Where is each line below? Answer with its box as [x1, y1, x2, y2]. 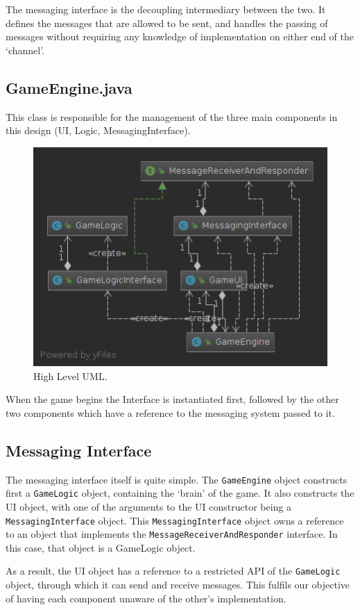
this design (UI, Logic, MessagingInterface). [6, 123, 191, 138]
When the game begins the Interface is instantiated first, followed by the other [6, 392, 339, 406]
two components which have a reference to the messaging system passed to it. [6, 405, 335, 420]
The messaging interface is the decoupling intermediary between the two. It [6, 2, 326, 16]
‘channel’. [6, 42, 45, 57]
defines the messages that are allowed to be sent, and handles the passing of [6, 15, 328, 30]
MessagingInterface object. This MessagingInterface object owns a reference [6, 513, 344, 527]
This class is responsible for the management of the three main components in [6, 109, 338, 124]
